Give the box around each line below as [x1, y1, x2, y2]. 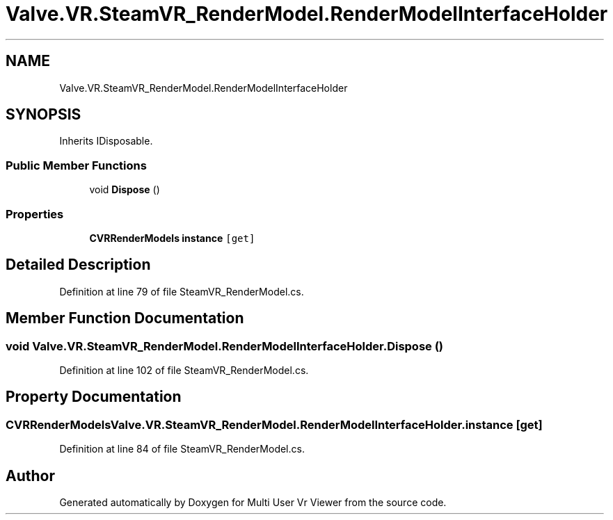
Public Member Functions [6, 158, 147, 172]
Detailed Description [6, 256, 151, 274]
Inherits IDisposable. [59, 135, 153, 147]
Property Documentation [6, 388, 182, 406]
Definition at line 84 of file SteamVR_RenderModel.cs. [59, 443, 305, 455]
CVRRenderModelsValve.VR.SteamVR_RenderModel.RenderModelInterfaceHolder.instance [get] [6, 417, 543, 432]
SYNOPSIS [6, 106, 81, 124]
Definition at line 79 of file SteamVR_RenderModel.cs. [59, 285, 304, 298]
